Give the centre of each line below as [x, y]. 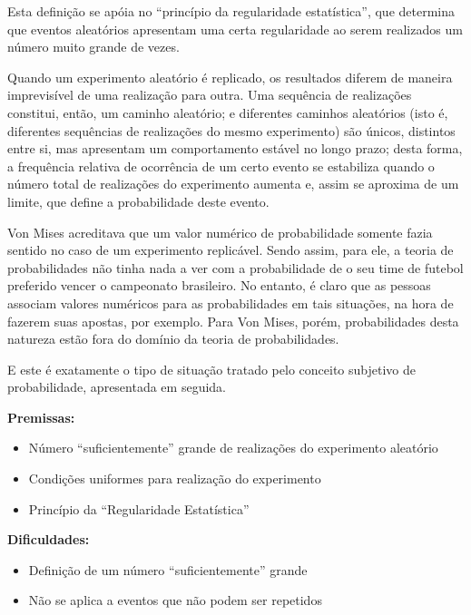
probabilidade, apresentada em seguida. [117, 387]
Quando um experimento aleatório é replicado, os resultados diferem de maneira [230, 77]
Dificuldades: [49, 539]
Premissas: [41, 417]
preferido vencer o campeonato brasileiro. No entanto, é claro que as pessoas [219, 285]
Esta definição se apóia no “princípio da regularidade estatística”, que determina [231, 11]
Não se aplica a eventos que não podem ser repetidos [175, 600]
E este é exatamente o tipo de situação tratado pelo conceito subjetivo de [211, 369]
